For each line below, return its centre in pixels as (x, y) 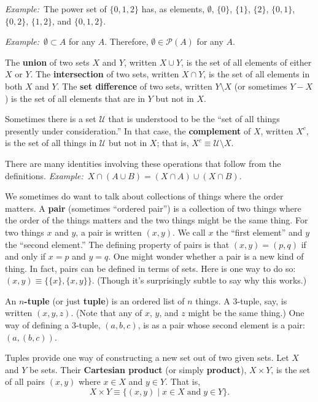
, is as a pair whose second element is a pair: (221, 325)
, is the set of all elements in (257, 74)
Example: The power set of (56, 9)
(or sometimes (261, 86)
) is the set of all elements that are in (75, 98)
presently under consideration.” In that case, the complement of (128, 130)
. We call (189, 232)
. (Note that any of (107, 313)
